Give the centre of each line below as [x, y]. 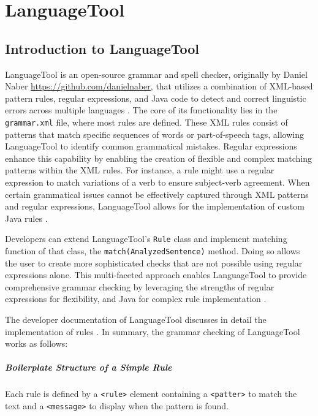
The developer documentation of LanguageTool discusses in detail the [136, 320]
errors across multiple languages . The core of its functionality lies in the [141, 110]
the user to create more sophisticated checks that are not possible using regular [154, 263]
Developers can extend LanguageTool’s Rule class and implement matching [146, 239]
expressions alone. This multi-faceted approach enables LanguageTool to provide [156, 275]
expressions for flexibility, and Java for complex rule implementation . [136, 299]
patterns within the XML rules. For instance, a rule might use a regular [140, 170]
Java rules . [26, 218]
